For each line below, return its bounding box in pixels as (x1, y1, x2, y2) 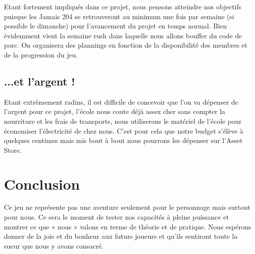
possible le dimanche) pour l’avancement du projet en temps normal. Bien (4, 21, 227, 31)
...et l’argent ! (4, 73, 75, 88)
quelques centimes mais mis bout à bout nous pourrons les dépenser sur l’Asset (4, 135, 243, 145)
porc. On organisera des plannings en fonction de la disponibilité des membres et (4, 40, 248, 50)
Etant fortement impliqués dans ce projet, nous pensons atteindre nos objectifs (4, 1, 242, 11)
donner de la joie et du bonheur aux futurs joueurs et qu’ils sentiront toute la (4, 231, 238, 241)
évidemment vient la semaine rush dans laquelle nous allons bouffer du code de (4, 30, 242, 40)
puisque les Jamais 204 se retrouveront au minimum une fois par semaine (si (4, 11, 234, 21)
